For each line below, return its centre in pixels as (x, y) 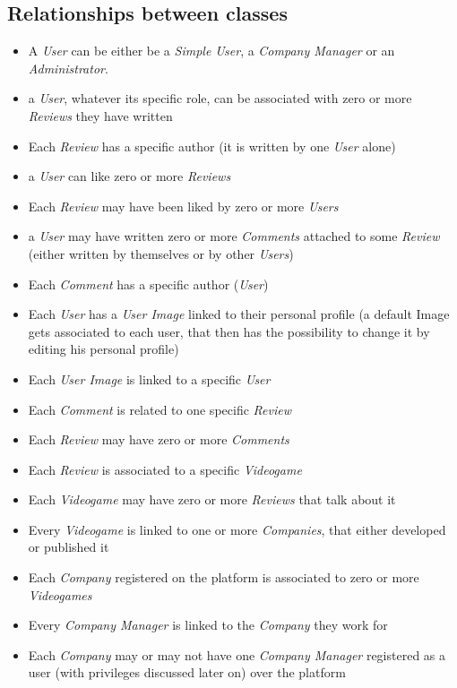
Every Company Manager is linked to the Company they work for (208, 625)
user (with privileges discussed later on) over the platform (187, 672)
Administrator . (68, 68)
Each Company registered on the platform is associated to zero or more (224, 577)
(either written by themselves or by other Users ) (161, 253)
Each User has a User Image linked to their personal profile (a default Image (239, 314)
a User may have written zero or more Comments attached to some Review (234, 236)
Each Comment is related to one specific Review (160, 409)
